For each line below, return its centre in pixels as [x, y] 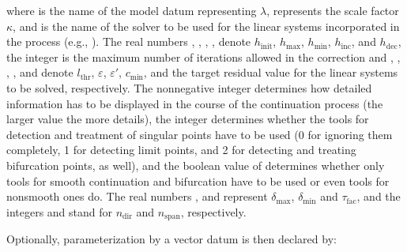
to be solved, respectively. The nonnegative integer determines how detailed [189, 87]
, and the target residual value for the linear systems [271, 72]
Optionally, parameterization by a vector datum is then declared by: [171, 239]
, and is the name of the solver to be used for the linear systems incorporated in [206, 26]
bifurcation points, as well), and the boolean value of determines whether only [196, 165]
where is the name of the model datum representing [132, 10]
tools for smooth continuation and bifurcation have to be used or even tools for [198, 181]
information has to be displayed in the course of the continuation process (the [195, 103]
